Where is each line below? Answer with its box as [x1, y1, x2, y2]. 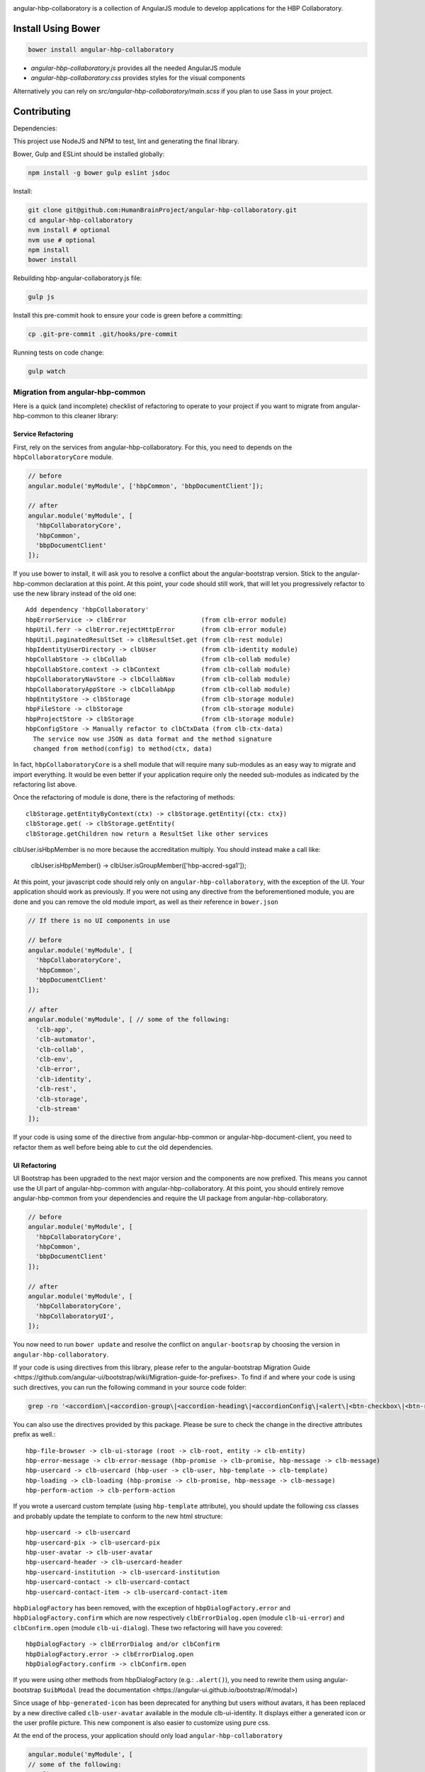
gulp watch [28, 367, 66, 376]
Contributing [13, 105, 71, 117]
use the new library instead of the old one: [13, 589, 137, 598]
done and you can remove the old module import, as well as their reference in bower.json [13, 897, 279, 906]
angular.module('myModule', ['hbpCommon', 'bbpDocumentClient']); [28, 482, 263, 490]
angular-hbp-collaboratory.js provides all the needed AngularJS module [30, 64, 242, 72]
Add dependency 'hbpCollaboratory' [25, 606, 149, 614]
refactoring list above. [13, 780, 77, 789]
